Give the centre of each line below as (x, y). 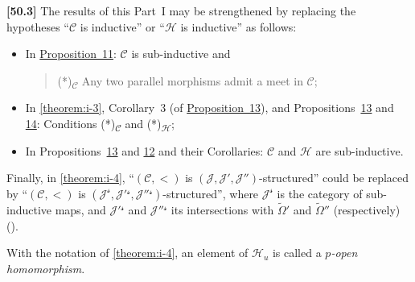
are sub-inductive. (360, 150)
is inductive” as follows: (238, 26)
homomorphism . (46, 268)
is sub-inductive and (181, 54)
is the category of (320, 193)
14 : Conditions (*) (70, 123)
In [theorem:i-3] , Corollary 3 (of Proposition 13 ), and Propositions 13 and (210, 108)
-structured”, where (211, 193)
